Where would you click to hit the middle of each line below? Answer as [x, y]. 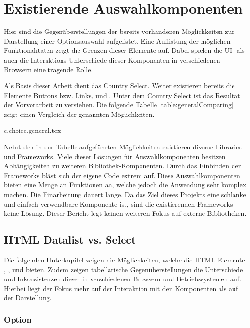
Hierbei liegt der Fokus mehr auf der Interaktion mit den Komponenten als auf [121, 288]
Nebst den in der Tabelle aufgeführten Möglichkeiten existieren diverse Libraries [123, 147]
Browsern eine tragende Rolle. [48, 69]
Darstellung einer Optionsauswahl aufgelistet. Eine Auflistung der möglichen [117, 41]
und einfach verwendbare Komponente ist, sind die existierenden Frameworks [118, 204]
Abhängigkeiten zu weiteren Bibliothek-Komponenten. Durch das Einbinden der [123, 166]
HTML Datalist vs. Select [70, 239]
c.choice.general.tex [32, 130]
